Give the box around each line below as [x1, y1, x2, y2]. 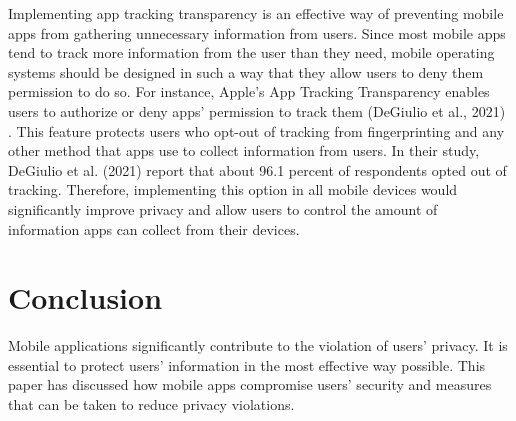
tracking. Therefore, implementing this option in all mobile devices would [8, 179, 458, 200]
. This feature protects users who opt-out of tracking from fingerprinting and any [8, 120, 505, 141]
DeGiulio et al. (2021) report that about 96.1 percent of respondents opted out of [8, 159, 507, 180]
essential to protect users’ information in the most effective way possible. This [8, 354, 486, 375]
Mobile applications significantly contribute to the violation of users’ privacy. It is [8, 335, 508, 356]
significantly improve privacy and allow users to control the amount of [8, 198, 438, 219]
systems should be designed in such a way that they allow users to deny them [8, 61, 484, 82]
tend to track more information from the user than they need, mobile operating [8, 42, 495, 63]
